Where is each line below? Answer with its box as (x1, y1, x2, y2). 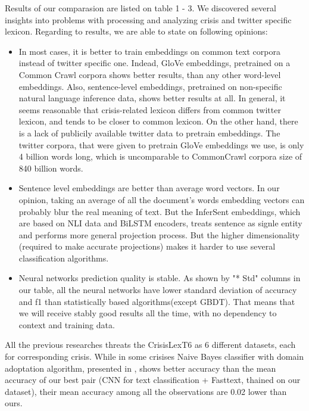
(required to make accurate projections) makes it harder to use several (18, 240, 276, 253)
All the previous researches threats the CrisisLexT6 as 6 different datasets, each (5, 338, 296, 351)
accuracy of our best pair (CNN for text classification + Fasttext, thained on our (5, 373, 301, 386)
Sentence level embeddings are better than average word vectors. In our (18, 182, 280, 194)
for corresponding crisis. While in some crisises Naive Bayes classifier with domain (5, 350, 304, 363)
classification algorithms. (18, 251, 109, 264)
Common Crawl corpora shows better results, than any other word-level (18, 68, 281, 80)
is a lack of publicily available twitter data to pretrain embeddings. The (18, 126, 280, 139)
